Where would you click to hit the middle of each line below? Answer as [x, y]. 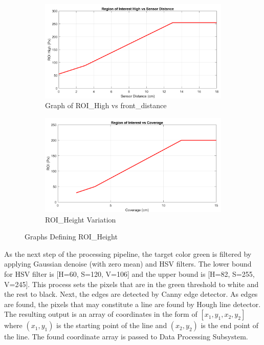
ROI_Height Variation [81, 219]
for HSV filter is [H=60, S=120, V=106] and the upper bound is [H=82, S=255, [129, 274]
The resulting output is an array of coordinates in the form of [101, 314]
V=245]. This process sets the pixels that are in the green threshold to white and [131, 284]
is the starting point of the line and [112, 325]
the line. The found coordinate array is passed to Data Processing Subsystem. [126, 337]
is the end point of [229, 325]
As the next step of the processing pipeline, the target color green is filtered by [128, 253]
